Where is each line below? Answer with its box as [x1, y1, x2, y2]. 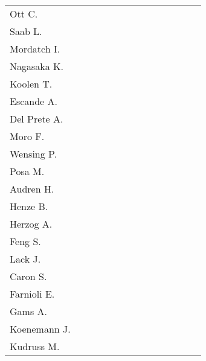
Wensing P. [10, 147, 57, 161]
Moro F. [10, 129, 45, 143]
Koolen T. [10, 77, 53, 91]
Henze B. [10, 199, 48, 213]
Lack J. [10, 252, 41, 266]
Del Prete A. [10, 112, 63, 126]
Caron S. [10, 269, 47, 283]
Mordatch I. [10, 42, 60, 56]
